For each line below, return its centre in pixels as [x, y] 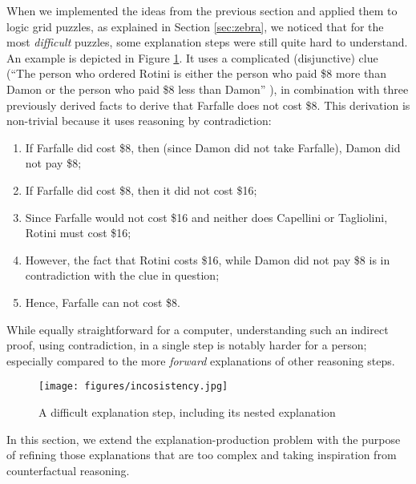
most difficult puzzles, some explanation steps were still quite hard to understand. [207, 42]
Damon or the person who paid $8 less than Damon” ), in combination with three [208, 89]
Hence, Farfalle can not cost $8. [103, 302]
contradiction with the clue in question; [122, 275]
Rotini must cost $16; [78, 233]
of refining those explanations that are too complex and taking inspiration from [202, 455]
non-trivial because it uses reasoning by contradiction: [139, 121]
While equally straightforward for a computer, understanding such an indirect [198, 329]
